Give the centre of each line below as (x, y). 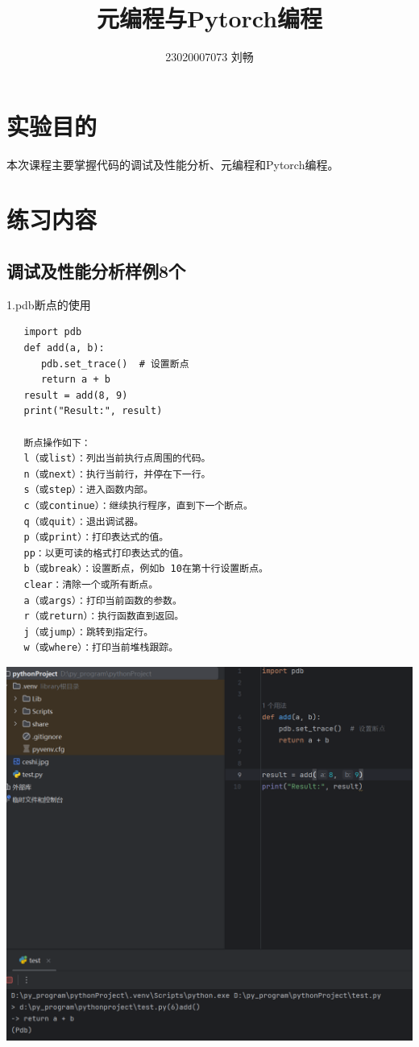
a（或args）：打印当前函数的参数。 (103, 600)
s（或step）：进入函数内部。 (89, 490)
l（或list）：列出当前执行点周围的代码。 (117, 459)
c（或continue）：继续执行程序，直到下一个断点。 (138, 505)
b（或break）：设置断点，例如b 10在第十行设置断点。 (146, 569)
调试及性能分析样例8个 (96, 271)
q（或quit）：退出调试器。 (84, 521)
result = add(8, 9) (76, 395)
